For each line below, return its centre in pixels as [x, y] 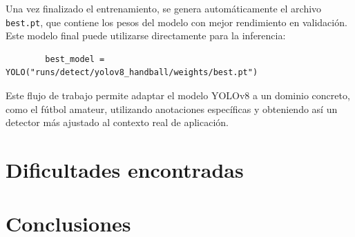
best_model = [75, 59]
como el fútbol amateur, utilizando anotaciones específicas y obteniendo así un [172, 109]
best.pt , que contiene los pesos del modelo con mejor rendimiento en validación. [176, 22]
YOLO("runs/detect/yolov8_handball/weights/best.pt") [132, 73]
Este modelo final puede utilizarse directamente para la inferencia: [146, 35]
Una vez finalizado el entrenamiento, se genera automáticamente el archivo [164, 8]
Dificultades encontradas [125, 169]
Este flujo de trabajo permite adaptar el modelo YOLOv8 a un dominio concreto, [178, 95]
